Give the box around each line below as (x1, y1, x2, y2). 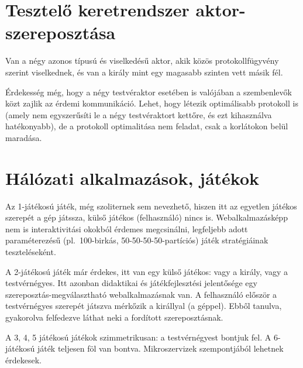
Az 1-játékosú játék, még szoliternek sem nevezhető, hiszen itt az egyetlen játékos (5, 200, 297, 212)
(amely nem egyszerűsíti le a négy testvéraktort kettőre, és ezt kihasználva (5, 108, 272, 121)
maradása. (5, 131, 42, 143)
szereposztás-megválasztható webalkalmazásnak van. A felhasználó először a (5, 288, 277, 300)
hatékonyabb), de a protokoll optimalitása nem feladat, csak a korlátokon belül (5, 120, 288, 132)
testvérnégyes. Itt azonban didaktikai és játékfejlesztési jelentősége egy (5, 277, 257, 289)
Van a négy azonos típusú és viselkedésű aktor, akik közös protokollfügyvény (5, 54, 279, 67)
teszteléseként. (5, 245, 56, 257)
